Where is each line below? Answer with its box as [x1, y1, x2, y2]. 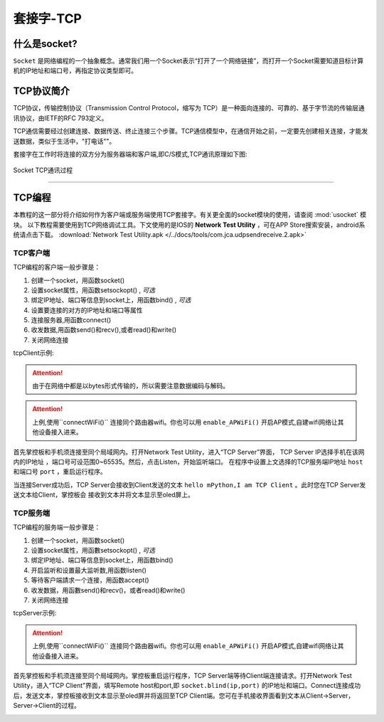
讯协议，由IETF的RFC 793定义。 [13, 114, 108, 122]
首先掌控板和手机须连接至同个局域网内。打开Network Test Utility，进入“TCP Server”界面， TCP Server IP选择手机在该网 [13, 447, 366, 456]
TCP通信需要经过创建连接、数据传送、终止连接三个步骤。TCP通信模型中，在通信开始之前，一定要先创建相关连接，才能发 [13, 127, 368, 135]
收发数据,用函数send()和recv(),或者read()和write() [31, 326, 177, 334]
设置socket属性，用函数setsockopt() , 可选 [31, 285, 156, 294]
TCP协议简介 [13, 85, 70, 97]
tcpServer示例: [13, 609, 57, 617]
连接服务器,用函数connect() [31, 316, 112, 324]
